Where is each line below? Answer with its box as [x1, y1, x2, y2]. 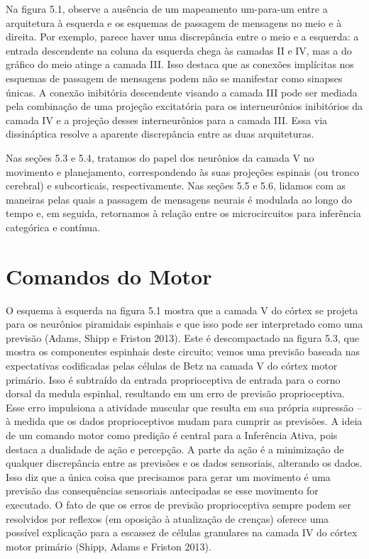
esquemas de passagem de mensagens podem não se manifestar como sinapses [6, 70, 343, 85]
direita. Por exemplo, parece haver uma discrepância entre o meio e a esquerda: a [6, 29, 359, 44]
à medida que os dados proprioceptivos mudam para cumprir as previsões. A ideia [6, 414, 363, 428]
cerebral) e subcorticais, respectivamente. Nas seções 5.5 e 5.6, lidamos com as [6, 178, 346, 193]
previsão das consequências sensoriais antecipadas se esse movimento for [6, 483, 319, 498]
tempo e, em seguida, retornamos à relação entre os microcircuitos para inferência [6, 206, 361, 221]
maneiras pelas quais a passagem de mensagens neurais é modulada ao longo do [6, 192, 352, 206]
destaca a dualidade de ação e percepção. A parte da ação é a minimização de [6, 441, 344, 456]
